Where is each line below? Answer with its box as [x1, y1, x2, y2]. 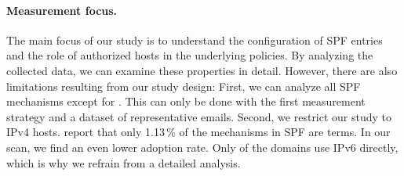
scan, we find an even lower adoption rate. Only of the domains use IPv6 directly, [6, 138, 399, 155]
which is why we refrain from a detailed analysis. [6, 154, 241, 171]
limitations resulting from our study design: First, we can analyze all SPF [6, 77, 361, 94]
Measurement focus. [6, 2, 118, 18]
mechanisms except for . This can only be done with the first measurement [6, 93, 366, 110]
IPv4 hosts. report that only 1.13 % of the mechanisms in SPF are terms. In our [6, 124, 391, 140]
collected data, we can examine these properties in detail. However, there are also [6, 62, 398, 78]
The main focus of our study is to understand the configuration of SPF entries [6, 31, 383, 48]
